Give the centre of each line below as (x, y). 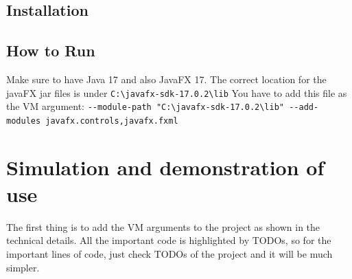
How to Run (51, 51)
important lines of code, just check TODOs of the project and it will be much (169, 254)
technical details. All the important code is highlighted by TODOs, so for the (169, 240)
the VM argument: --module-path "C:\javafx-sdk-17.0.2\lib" (145, 106)
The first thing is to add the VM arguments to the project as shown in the (163, 226)
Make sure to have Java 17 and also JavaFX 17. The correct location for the (166, 79)
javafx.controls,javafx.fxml (112, 121)
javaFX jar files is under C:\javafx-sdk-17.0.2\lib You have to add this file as (177, 92)
